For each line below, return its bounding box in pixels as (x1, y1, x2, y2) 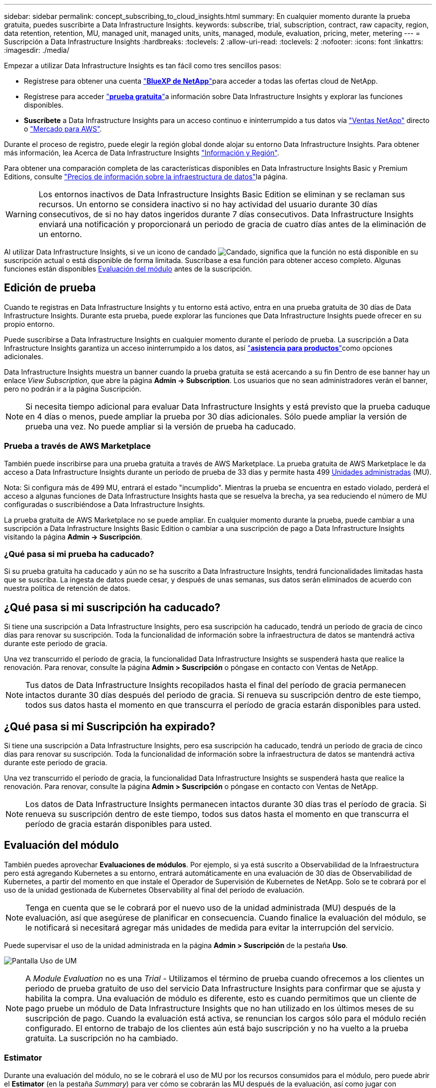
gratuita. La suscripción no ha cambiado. (25, 1033, 178, 1043)
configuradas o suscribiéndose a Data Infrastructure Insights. (4, 500, 205, 509)
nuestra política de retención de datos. (4, 584, 130, 593)
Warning (5, 209, 37, 219)
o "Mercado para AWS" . (24, 125, 102, 133)
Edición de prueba (4, 281, 96, 294)
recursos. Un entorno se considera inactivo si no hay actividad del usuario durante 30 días (38, 199, 378, 209)
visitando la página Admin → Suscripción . (4, 532, 142, 541)
